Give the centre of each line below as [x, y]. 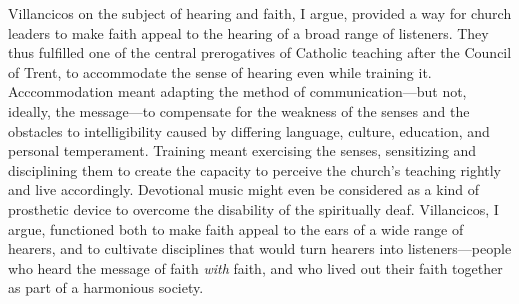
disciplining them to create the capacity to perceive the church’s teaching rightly [255, 169]
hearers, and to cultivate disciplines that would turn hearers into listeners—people [260, 248]
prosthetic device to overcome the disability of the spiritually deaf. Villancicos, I [253, 208]
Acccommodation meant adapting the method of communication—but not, [237, 91]
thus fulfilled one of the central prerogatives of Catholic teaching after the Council [260, 52]
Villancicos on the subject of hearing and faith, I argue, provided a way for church [260, 13]
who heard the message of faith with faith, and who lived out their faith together [255, 267]
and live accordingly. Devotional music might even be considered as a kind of [244, 189]
